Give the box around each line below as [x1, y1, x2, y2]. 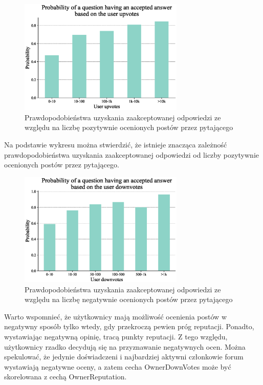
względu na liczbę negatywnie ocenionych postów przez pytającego [25, 294, 233, 305]
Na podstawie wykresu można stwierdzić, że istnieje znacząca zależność [4, 139, 227, 150]
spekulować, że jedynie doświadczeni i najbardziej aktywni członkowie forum [4, 351, 244, 362]
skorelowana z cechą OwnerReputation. [4, 371, 127, 382]
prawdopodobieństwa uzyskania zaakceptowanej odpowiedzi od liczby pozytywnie [4, 149, 259, 160]
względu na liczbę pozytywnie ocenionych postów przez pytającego [25, 122, 233, 133]
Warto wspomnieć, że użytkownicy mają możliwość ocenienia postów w [4, 311, 227, 322]
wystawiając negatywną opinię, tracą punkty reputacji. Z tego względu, [4, 331, 228, 341]
